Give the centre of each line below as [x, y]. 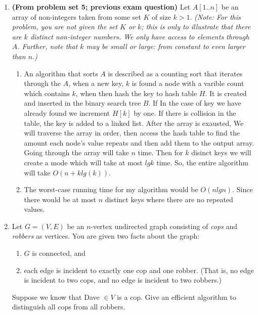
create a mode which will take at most [83, 162]
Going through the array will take [76, 152]
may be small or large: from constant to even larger [166, 46]
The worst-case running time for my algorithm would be [111, 189]
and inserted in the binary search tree [82, 103]
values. [34, 209]
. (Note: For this [215, 16]
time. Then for [160, 152]
